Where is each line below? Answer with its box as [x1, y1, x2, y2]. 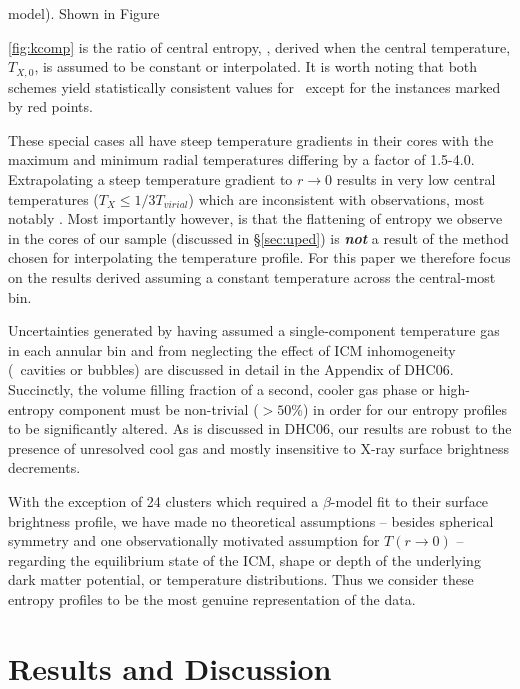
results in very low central [336, 169, 496, 190]
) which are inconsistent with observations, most [188, 188, 485, 209]
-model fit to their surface [330, 490, 489, 511]
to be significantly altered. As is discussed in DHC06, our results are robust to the [8, 418, 512, 439]
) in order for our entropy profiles [302, 398, 508, 419]
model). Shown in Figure [8, 3, 160, 23]
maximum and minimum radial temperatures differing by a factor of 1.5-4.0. [8, 149, 475, 170]
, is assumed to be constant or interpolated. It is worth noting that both [34, 56, 478, 77]
